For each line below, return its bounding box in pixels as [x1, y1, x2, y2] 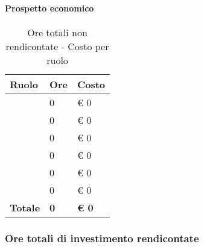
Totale [10, 200, 40, 214]
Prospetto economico [5, 1, 94, 14]
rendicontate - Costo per [5, 39, 109, 53]
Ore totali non [27, 25, 88, 39]
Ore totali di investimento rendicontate [5, 230, 199, 245]
